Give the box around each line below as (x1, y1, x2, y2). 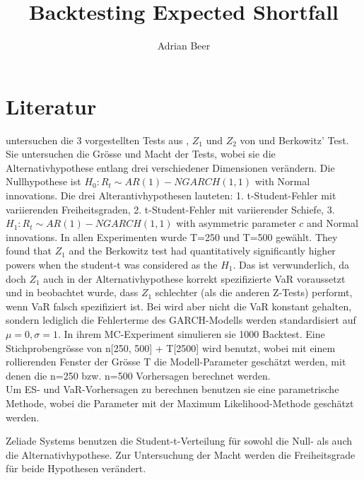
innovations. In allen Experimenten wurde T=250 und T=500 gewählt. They (6, 229, 338, 244)
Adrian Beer (157, 38, 211, 53)
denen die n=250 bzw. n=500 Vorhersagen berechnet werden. (6, 368, 271, 382)
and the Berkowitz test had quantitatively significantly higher (69, 243, 336, 258)
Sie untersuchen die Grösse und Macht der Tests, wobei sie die (6, 146, 276, 161)
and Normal (307, 216, 358, 230)
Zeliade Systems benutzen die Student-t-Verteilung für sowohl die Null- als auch (6, 433, 352, 448)
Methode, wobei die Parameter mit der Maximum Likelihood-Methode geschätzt (6, 395, 354, 410)
